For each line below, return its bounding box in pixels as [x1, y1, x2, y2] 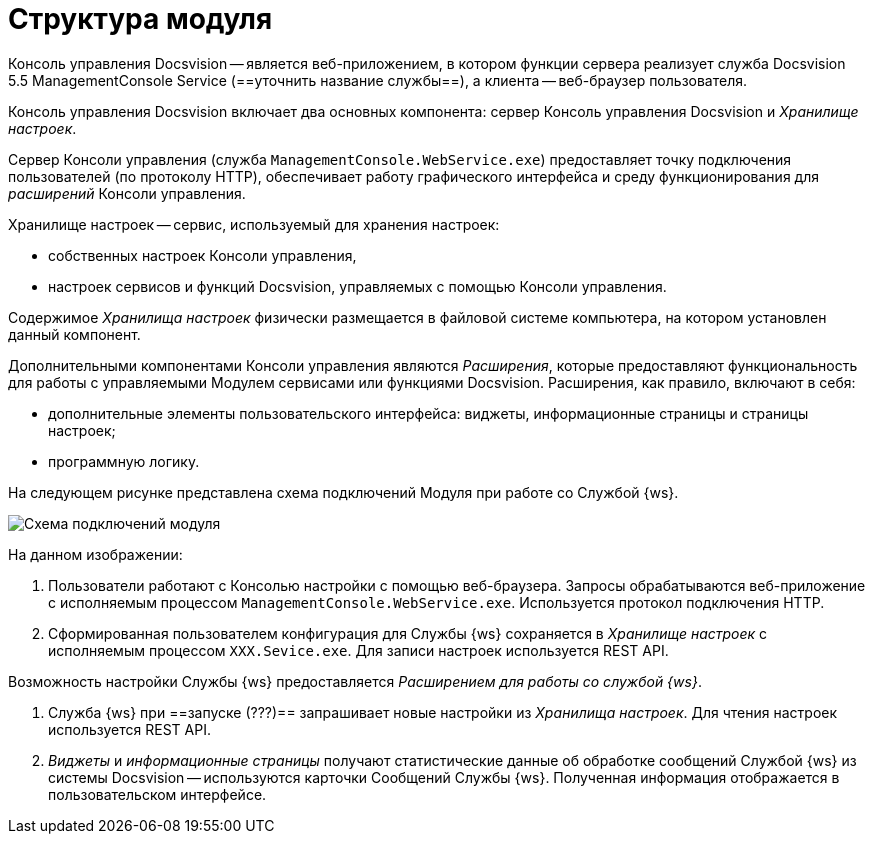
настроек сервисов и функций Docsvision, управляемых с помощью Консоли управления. [48, 277, 667, 295]
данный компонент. [8, 325, 141, 343]
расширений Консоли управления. [8, 184, 246, 202]
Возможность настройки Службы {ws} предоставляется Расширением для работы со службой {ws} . [8, 672, 702, 690]
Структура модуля [8, 2, 273, 36]
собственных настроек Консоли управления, [48, 246, 357, 264]
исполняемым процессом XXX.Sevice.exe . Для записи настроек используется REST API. [48, 641, 669, 659]
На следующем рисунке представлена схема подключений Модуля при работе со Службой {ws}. [8, 483, 679, 501]
